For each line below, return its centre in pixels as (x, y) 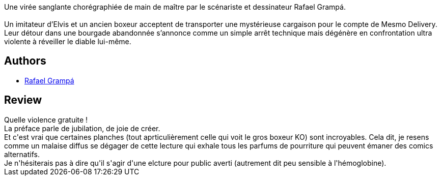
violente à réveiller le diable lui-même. (68, 41)
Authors (25, 61)
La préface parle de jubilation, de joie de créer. (82, 128)
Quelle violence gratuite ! (46, 119)
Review (23, 100)
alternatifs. (22, 154)
